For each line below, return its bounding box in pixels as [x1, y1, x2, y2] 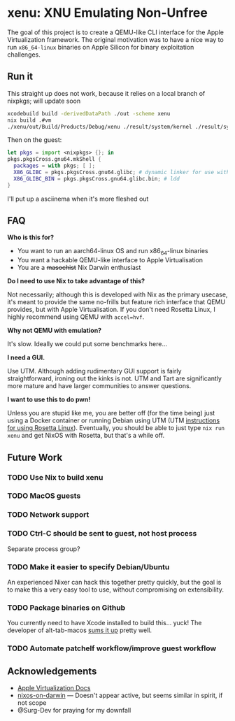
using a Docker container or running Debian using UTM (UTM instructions [7, 416, 220, 424]
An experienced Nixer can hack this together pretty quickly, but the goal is [7, 578, 222, 586]
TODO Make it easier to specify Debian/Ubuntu [7, 562, 170, 571]
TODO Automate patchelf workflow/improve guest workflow [7, 643, 217, 653]
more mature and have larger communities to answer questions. [7, 382, 192, 390]
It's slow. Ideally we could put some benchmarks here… [7, 340, 168, 348]
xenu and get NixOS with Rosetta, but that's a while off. [7, 431, 165, 440]
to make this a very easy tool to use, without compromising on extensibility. [7, 585, 224, 594]
